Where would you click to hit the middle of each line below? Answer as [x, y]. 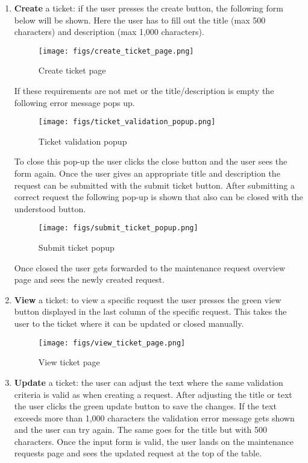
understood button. [50, 208]
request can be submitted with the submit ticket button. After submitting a [154, 185]
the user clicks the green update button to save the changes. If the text [145, 406]
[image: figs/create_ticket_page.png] [116, 51]
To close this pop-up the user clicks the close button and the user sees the [151, 161]
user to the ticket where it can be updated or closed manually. [129, 323]
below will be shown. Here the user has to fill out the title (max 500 [140, 20]
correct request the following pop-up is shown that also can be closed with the [159, 197]
